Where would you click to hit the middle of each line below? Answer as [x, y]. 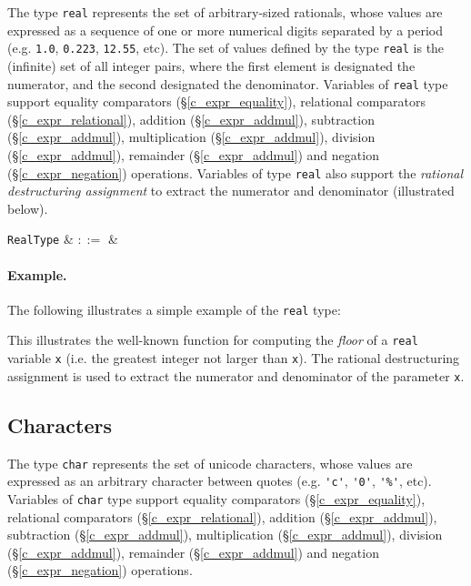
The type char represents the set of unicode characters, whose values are [210, 463]
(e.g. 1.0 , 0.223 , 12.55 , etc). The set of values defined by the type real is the [226, 48]
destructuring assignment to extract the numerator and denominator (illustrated [231, 191]
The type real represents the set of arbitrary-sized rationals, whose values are [225, 12]
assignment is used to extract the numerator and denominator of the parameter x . [236, 375]
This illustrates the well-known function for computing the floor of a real [213, 340]
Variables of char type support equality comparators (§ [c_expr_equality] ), [216, 498]
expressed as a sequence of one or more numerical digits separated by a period [225, 30]
